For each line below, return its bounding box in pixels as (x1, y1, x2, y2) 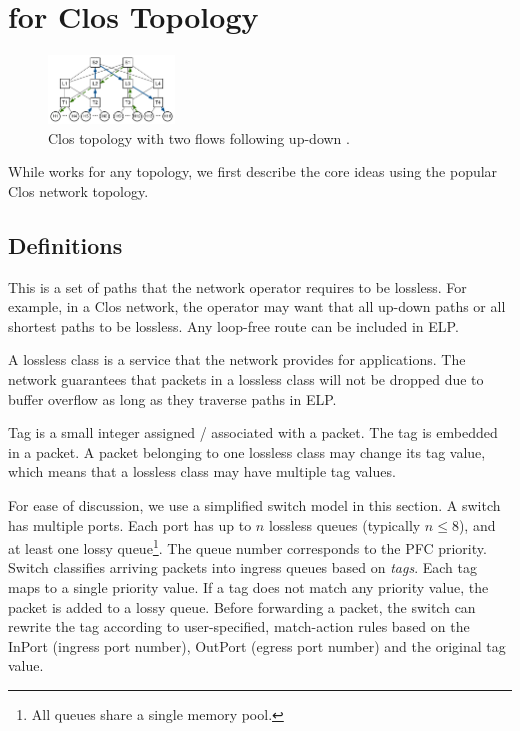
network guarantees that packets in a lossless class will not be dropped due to (8, 368, 484, 389)
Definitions (8, 229, 123, 260)
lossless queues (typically (268, 514, 421, 535)
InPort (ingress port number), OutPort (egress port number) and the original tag (8, 635, 506, 656)
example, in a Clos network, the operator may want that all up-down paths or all (8, 296, 506, 317)
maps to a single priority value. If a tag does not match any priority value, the (8, 576, 489, 597)
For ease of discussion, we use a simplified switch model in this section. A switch (8, 494, 501, 515)
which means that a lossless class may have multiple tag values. (8, 461, 396, 482)
